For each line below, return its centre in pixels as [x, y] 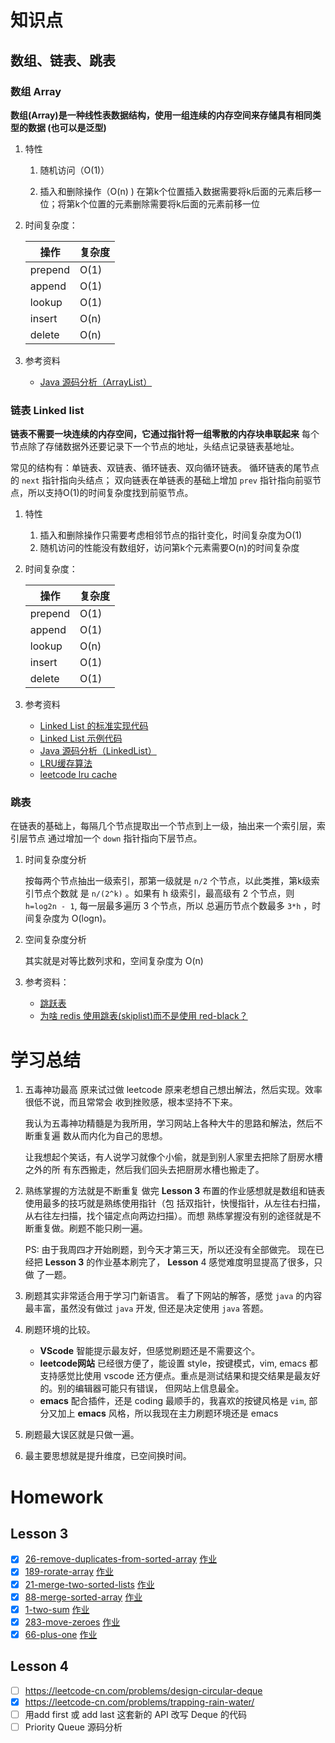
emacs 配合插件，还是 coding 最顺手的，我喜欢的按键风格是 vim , [173, 1401]
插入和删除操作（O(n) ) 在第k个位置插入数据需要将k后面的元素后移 [176, 191]
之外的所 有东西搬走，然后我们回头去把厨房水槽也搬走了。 [144, 1170]
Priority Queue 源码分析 [73, 1727]
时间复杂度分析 [55, 860]
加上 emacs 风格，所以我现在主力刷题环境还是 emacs [168, 1413]
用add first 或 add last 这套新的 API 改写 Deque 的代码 [135, 1714]
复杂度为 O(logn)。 [72, 918]
